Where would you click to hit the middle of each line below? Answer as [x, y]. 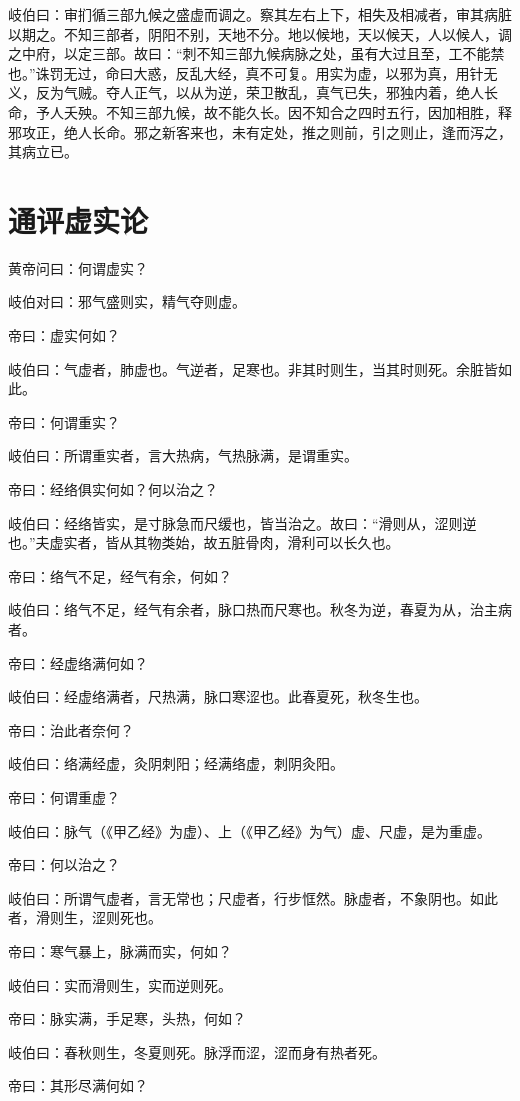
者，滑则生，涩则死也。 [85, 917]
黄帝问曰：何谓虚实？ [78, 267]
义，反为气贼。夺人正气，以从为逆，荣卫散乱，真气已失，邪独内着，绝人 [246, 92]
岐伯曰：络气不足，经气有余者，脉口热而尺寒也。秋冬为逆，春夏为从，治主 [253, 609]
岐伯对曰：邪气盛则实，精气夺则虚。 [127, 301]
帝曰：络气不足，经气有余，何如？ [120, 575]
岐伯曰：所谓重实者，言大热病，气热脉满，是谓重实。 [183, 455]
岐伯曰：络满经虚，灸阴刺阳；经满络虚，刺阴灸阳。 [176, 763]
